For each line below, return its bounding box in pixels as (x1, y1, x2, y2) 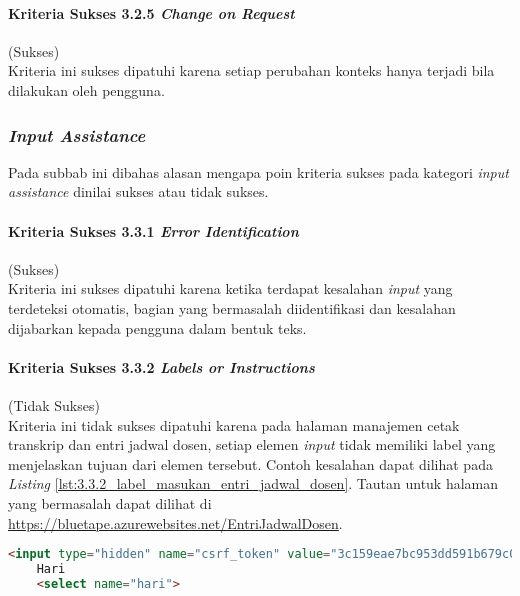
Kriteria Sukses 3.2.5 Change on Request (8, 2, 295, 23)
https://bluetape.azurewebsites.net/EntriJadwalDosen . (8, 512, 343, 533)
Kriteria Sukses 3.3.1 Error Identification (8, 220, 299, 241)
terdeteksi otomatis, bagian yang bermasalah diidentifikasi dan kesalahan (8, 297, 456, 318)
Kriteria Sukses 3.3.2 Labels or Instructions (8, 356, 315, 377)
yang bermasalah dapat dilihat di (8, 492, 212, 513)
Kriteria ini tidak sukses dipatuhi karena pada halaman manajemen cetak (8, 414, 460, 435)
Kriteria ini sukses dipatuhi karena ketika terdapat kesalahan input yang (8, 278, 453, 299)
